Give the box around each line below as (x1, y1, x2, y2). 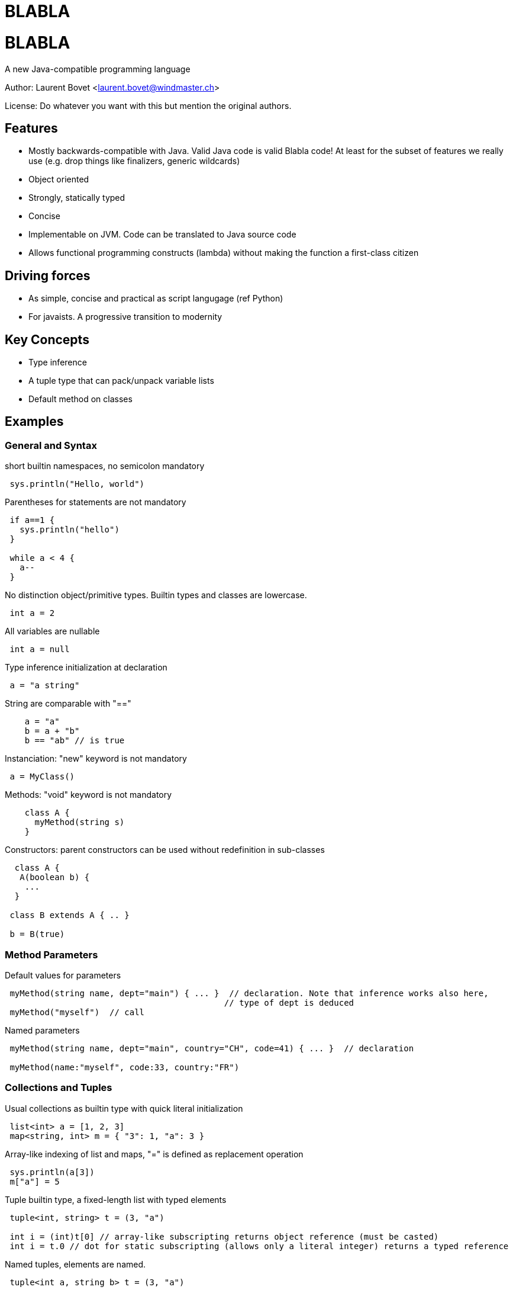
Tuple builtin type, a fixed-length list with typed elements (5, 1194, 227, 1205)
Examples (5, 414, 64, 429)
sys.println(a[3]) (9, 1167, 95, 1177)
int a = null (9, 644, 70, 654)
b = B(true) (9, 929, 65, 939)
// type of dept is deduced (224, 998, 354, 1007)
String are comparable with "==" (5, 698, 131, 709)
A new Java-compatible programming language (5, 63, 191, 74)
